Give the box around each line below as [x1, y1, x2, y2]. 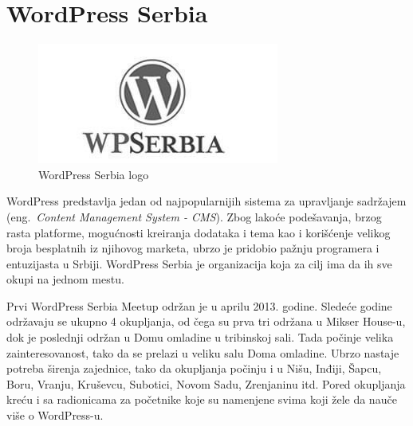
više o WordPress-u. [6, 407, 104, 424]
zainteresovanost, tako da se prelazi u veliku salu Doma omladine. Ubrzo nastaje [6, 344, 399, 361]
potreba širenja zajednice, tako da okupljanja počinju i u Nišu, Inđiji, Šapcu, [6, 360, 382, 377]
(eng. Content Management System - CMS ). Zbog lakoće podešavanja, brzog [6, 208, 382, 225]
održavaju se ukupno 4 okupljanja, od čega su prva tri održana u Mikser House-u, [6, 313, 406, 330]
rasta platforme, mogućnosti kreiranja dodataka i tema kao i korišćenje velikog [6, 224, 391, 240]
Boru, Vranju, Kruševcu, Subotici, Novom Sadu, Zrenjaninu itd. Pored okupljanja [6, 375, 406, 392]
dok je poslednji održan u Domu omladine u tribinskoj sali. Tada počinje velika [6, 329, 394, 346]
